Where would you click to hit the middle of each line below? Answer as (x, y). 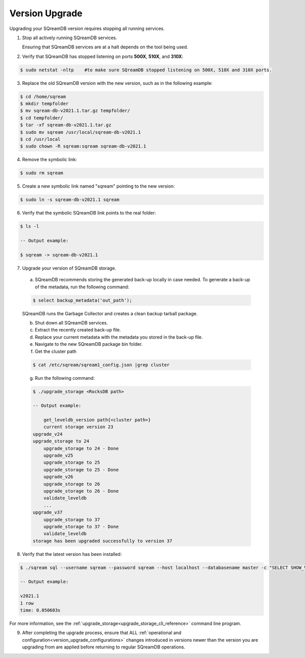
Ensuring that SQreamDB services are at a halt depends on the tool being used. (105, 47)
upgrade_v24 (48, 434)
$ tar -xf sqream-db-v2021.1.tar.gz (66, 125)
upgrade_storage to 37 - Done (81, 527)
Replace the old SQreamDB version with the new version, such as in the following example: (117, 83)
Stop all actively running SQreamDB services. (70, 38)
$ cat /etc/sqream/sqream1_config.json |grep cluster (101, 365)
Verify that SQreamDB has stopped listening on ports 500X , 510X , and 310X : (103, 56)
